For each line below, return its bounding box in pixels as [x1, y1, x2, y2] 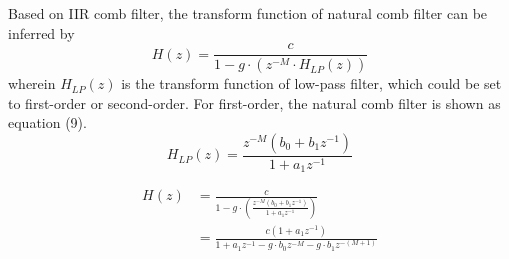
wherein [8, 73, 56, 94]
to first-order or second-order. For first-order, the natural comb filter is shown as [8, 92, 501, 113]
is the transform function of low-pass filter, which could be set [121, 73, 502, 94]
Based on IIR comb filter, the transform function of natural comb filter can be [8, 3, 488, 23]
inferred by [8, 22, 75, 43]
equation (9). [8, 112, 87, 133]
